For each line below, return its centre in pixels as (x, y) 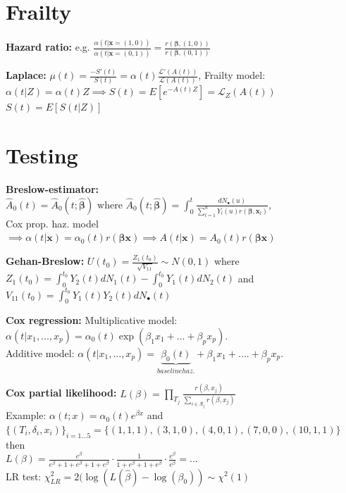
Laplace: (26, 75)
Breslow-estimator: (52, 189)
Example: (26, 415)
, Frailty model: (232, 75)
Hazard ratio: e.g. (48, 47)
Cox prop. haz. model (52, 223)
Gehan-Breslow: (45, 261)
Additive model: (40, 352)
